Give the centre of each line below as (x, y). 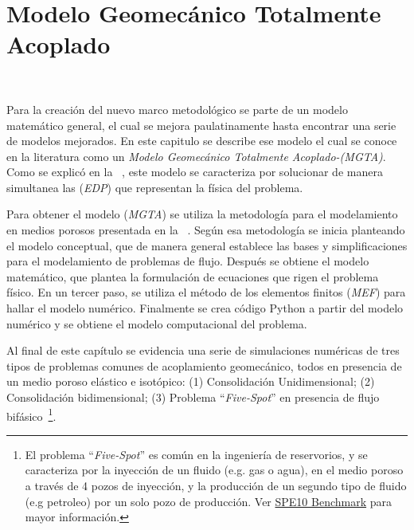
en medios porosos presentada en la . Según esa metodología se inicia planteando (206, 230)
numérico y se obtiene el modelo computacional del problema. (157, 323)
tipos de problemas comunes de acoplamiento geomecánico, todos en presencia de (204, 365)
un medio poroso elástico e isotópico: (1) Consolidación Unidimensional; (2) (191, 381)
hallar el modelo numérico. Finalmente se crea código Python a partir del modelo (205, 308)
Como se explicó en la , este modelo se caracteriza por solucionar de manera (195, 172)
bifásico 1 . (31, 414)
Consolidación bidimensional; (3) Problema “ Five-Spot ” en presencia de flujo (193, 397)
